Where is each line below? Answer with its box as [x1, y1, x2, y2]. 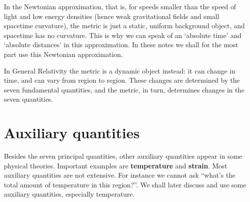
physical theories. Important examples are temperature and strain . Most [4, 160, 228, 170]
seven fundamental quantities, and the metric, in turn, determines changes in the [4, 84, 245, 94]
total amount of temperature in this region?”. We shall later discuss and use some [4, 179, 247, 189]
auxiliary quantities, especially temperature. [4, 189, 135, 199]
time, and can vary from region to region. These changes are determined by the [4, 75, 240, 85]
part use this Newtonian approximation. [4, 49, 123, 59]
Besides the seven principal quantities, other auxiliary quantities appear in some [4, 151, 242, 161]
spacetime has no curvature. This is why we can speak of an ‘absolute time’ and [4, 30, 242, 40]
